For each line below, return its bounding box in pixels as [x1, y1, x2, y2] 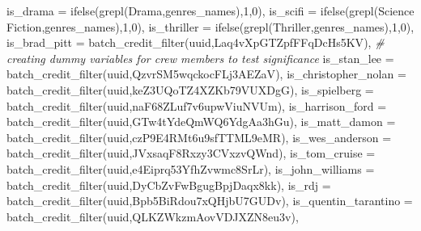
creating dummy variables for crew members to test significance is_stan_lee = [6, 49, 394, 66]
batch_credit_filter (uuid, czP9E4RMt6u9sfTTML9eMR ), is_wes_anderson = [6, 128, 392, 145]
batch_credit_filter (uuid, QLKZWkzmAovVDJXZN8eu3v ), [6, 208, 299, 225]
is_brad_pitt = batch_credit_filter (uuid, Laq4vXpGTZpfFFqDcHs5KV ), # [6, 34, 385, 51]
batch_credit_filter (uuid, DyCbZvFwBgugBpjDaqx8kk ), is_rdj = [6, 176, 331, 193]
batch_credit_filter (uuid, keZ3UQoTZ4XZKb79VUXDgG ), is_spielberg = [6, 81, 374, 98]
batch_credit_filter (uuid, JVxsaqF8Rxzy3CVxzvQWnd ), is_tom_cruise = [6, 145, 376, 162]
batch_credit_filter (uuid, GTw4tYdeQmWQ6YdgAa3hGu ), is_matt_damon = [6, 113, 396, 130]
